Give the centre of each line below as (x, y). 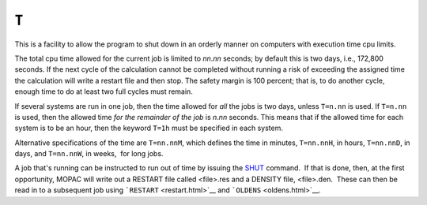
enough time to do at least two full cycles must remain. (104, 91)
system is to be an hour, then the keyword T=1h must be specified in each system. (149, 128)
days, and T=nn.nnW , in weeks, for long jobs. (89, 154)
